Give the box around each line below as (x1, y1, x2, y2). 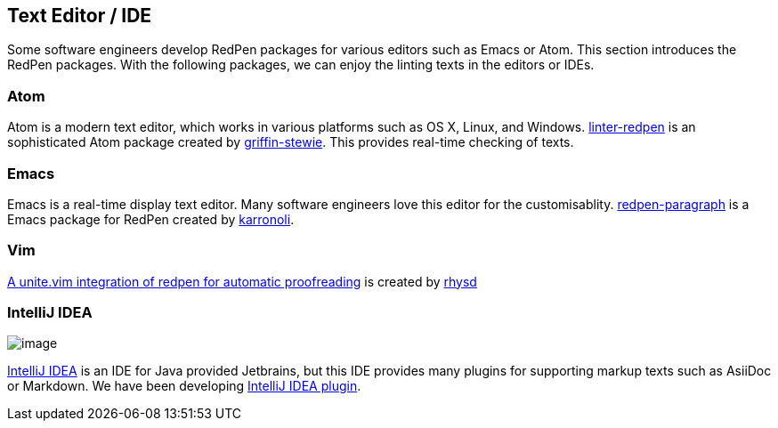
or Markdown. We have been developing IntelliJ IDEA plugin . (7, 378, 361, 394)
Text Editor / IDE (7, 4, 152, 27)
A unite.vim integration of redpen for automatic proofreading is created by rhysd (7, 273, 477, 289)
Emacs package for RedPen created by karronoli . (7, 211, 295, 227)
